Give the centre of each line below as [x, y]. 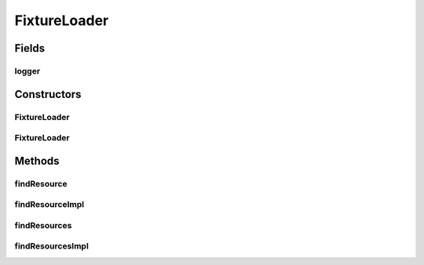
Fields [30, 48]
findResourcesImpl [52, 246]
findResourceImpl [49, 205]
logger [27, 71]
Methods [37, 161]
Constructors [48, 94]
